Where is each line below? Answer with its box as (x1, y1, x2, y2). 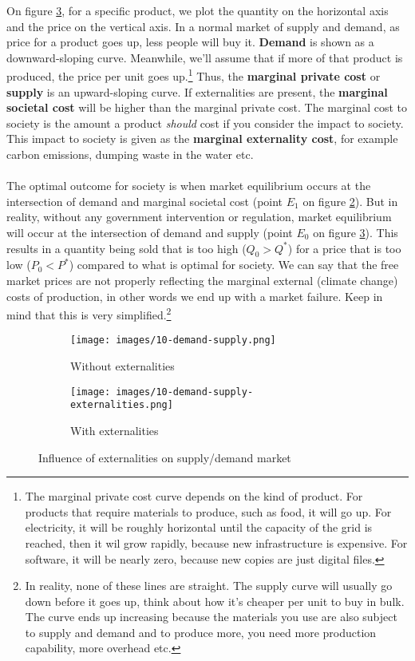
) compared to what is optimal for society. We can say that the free (69, 256, 399, 273)
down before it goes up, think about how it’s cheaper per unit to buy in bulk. (25, 592, 405, 609)
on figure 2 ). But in (302, 192, 398, 209)
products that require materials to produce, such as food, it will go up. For (25, 503, 392, 520)
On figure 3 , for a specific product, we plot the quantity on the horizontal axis (6, 2, 389, 18)
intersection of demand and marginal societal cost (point (6, 192, 283, 209)
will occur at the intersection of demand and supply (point (6, 224, 293, 240)
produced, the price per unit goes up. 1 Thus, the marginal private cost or (6, 65, 381, 85)
